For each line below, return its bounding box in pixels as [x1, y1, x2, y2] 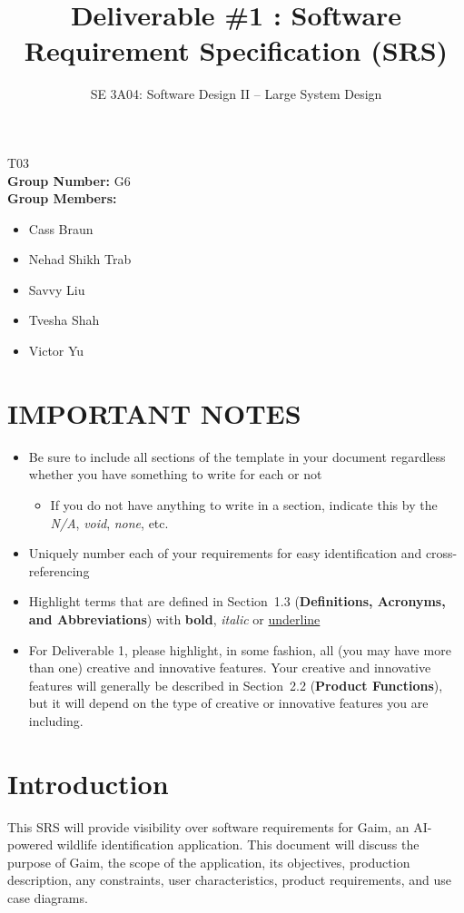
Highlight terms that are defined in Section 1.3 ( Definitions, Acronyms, [28, 592, 446, 611]
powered [7, 835, 54, 854]
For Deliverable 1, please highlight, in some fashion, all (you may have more [28, 640, 451, 659]
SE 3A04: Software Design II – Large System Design [90, 84, 382, 103]
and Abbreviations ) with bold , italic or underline [28, 609, 321, 628]
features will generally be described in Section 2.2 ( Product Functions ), [28, 675, 443, 694]
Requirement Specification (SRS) [24, 32, 449, 69]
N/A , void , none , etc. [50, 513, 169, 532]
